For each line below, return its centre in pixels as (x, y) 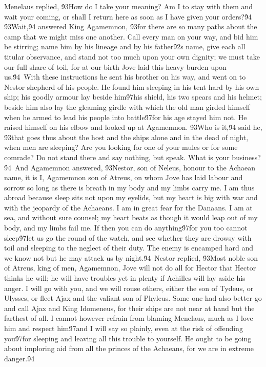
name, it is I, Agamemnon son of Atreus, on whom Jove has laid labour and (124, 177)
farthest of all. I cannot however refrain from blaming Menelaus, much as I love (129, 318)
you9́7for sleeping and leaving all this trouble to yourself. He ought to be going (128, 338)
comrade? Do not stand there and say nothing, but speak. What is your (117, 157)
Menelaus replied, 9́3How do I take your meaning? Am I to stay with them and (129, 6)
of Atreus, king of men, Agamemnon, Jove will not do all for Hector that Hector (130, 268)
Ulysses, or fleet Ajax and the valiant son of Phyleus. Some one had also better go (133, 298)
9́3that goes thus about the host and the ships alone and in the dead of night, (126, 137)
